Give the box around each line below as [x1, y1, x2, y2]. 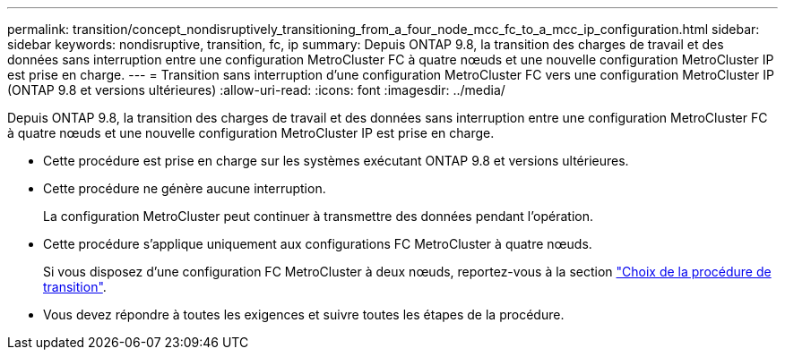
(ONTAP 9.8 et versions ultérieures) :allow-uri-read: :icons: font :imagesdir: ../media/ [7, 82, 505, 98]
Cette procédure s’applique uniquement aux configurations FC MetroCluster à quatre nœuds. [43, 236, 592, 251]
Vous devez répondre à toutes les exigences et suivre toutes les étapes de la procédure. [43, 307, 565, 322]
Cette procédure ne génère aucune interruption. [43, 181, 326, 196]
